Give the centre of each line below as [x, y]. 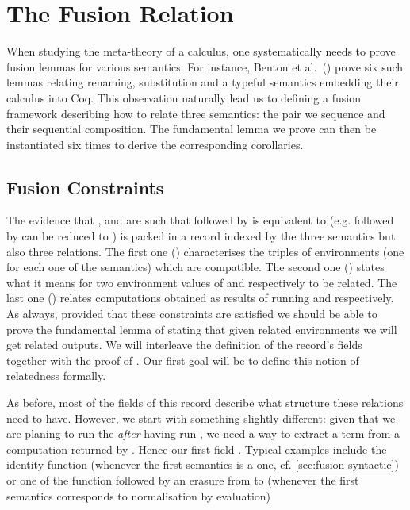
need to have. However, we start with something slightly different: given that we [201, 418]
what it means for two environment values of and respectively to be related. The [202, 282]
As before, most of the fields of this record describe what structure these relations [205, 403]
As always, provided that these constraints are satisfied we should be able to [192, 314]
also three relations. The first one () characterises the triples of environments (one [205, 251]
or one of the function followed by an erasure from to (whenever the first [183, 479]
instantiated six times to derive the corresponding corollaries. [155, 144]
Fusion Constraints [85, 187]
